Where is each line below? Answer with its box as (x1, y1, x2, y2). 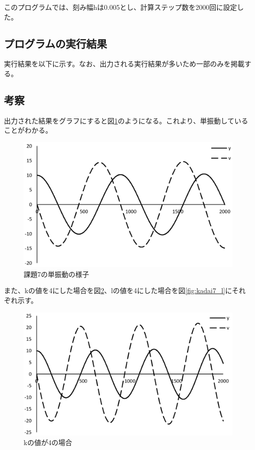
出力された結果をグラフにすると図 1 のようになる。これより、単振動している (4, 115, 248, 125)
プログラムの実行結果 (4, 35, 107, 51)
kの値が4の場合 (24, 437, 72, 448)
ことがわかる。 (4, 125, 52, 135)
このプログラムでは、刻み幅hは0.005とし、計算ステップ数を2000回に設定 (4, 2, 237, 12)
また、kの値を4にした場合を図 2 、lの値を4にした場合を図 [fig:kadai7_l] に (4, 285, 232, 296)
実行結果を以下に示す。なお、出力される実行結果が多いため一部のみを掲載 (4, 59, 245, 69)
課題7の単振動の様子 (24, 269, 89, 279)
